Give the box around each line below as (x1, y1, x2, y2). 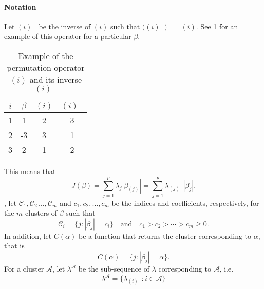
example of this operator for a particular (4, 31, 131, 42)
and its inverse (29, 73, 82, 85)
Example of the (18, 49, 73, 62)
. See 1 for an (196, 21, 238, 31)
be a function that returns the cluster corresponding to (78, 230, 252, 241)
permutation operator (7, 61, 85, 73)
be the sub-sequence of (78, 263, 150, 274)
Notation (4, 1, 36, 12)
